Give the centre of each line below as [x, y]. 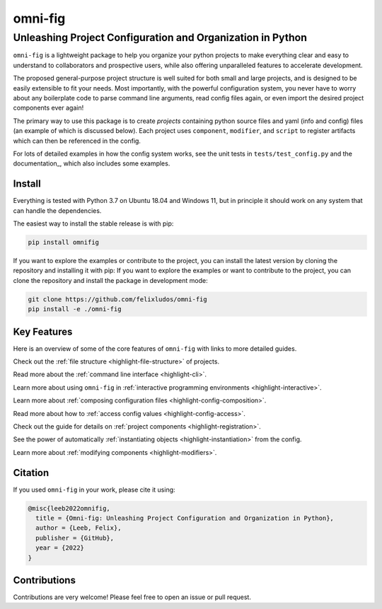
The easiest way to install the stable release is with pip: [93, 224]
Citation [31, 473]
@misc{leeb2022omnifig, [69, 508]
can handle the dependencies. [57, 210]
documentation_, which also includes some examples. [92, 163]
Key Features [43, 331]
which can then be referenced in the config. [77, 141]
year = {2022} [60, 548]
